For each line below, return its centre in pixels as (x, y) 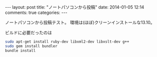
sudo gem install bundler (31, 46)
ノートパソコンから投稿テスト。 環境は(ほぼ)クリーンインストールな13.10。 (80, 22)
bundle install (20, 51)
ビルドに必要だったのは (28, 33)
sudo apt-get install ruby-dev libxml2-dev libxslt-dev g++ (67, 42)
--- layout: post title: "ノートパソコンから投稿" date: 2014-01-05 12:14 (75, 7)
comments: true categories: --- (36, 12)
